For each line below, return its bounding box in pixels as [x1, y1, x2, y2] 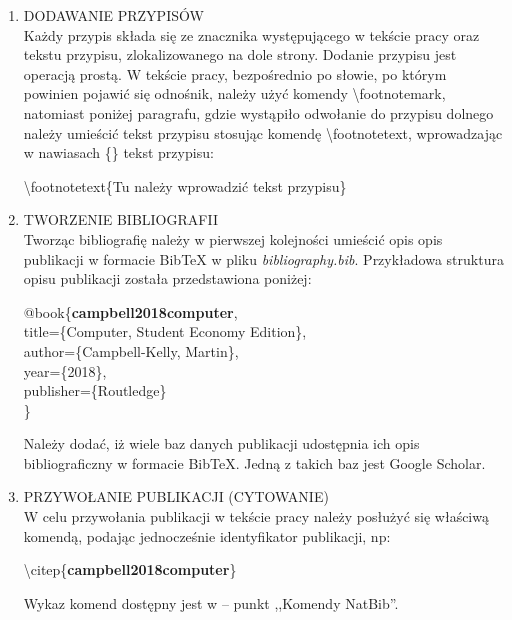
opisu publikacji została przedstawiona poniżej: [23, 268, 312, 289]
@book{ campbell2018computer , [23, 301, 238, 322]
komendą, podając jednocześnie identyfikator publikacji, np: [23, 525, 391, 546]
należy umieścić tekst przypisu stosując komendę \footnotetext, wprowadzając [23, 122, 503, 143]
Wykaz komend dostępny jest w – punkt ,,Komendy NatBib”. [23, 592, 399, 613]
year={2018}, [23, 360, 107, 381]
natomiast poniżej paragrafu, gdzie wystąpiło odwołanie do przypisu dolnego [23, 102, 494, 123]
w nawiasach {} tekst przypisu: [23, 142, 214, 163]
